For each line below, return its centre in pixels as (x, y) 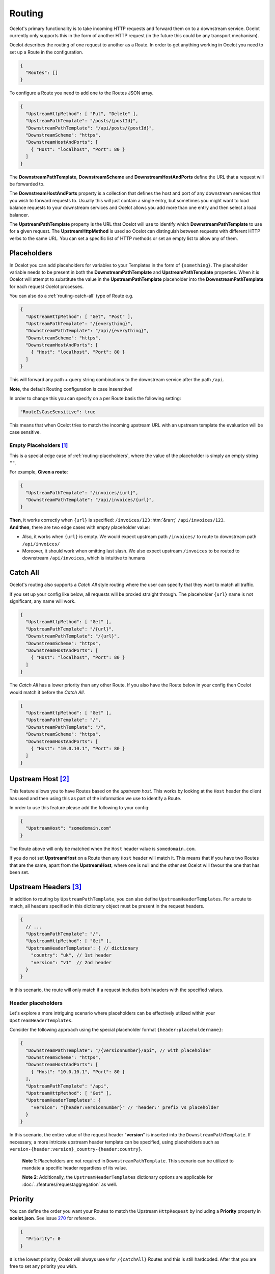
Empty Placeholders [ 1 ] (39, 445)
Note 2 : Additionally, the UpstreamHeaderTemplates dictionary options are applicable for (118, 1177)
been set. (19, 872)
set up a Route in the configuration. (46, 52)
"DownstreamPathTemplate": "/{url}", (73, 636)
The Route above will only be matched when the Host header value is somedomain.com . (103, 848)
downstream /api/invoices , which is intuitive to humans (84, 558)
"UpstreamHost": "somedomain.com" (69, 828)
